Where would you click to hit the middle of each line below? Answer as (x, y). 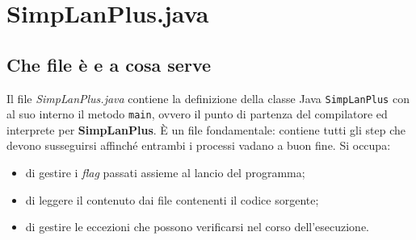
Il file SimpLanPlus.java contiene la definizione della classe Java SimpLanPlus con (208, 98)
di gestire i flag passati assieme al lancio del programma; (165, 173)
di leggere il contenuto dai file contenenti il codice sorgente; (172, 199)
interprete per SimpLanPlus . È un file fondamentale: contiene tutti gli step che (206, 129)
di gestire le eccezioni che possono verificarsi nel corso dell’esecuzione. (197, 227)
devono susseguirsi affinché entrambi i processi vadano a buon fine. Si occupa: (199, 145)
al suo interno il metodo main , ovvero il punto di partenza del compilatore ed (197, 114)
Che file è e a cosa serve (109, 64)
